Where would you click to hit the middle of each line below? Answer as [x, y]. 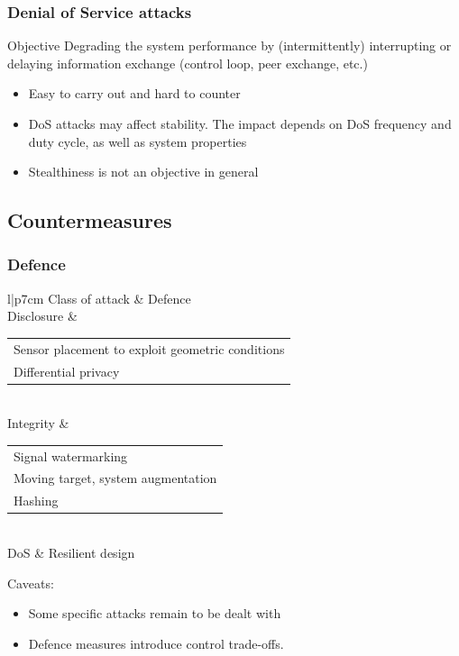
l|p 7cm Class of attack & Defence [99, 298]
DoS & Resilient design [71, 552]
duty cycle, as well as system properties [138, 141]
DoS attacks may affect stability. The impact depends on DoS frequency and [240, 123]
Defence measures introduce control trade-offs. [156, 643]
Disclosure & [42, 316]
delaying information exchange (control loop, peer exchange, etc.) [188, 63]
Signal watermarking [71, 456]
